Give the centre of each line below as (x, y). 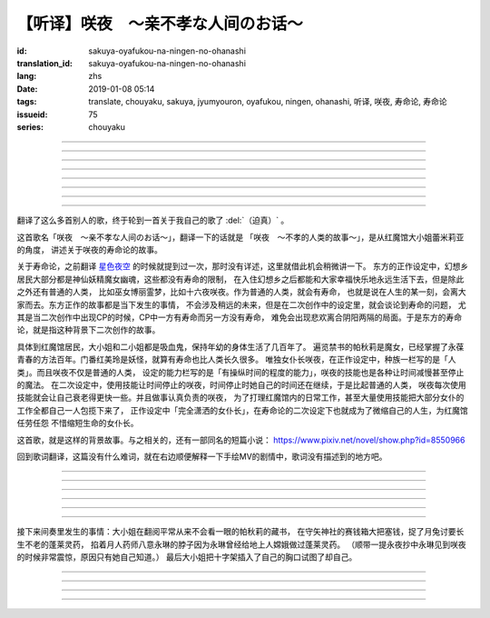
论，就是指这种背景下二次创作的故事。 (88, 330)
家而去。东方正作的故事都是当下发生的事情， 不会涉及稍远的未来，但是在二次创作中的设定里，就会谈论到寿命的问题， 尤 (241, 304)
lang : (27, 76)
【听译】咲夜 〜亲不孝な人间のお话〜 (160, 24)
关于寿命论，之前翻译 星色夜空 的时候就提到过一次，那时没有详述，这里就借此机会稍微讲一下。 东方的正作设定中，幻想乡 (243, 266)
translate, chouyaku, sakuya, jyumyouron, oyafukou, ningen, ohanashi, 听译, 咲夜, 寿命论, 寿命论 (268, 102)
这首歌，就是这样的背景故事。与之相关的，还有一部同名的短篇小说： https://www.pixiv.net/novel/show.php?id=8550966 (241, 440)
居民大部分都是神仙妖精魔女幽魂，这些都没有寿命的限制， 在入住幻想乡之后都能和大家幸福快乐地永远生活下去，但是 (232, 279)
